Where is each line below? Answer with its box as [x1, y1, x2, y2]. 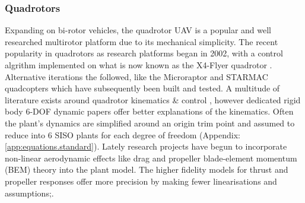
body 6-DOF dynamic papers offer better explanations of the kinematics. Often [5, 105, 294, 118]
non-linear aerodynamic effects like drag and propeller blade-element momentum [5, 151, 297, 164]
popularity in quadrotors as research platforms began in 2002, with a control [5, 47, 283, 59]
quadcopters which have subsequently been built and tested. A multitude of [5, 82, 280, 94]
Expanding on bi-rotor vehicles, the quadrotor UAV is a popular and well [5, 24, 271, 36]
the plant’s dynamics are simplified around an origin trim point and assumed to [5, 116, 295, 129]
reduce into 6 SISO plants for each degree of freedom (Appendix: [5, 128, 240, 141]
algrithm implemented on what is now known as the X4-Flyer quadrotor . [5, 59, 272, 71]
